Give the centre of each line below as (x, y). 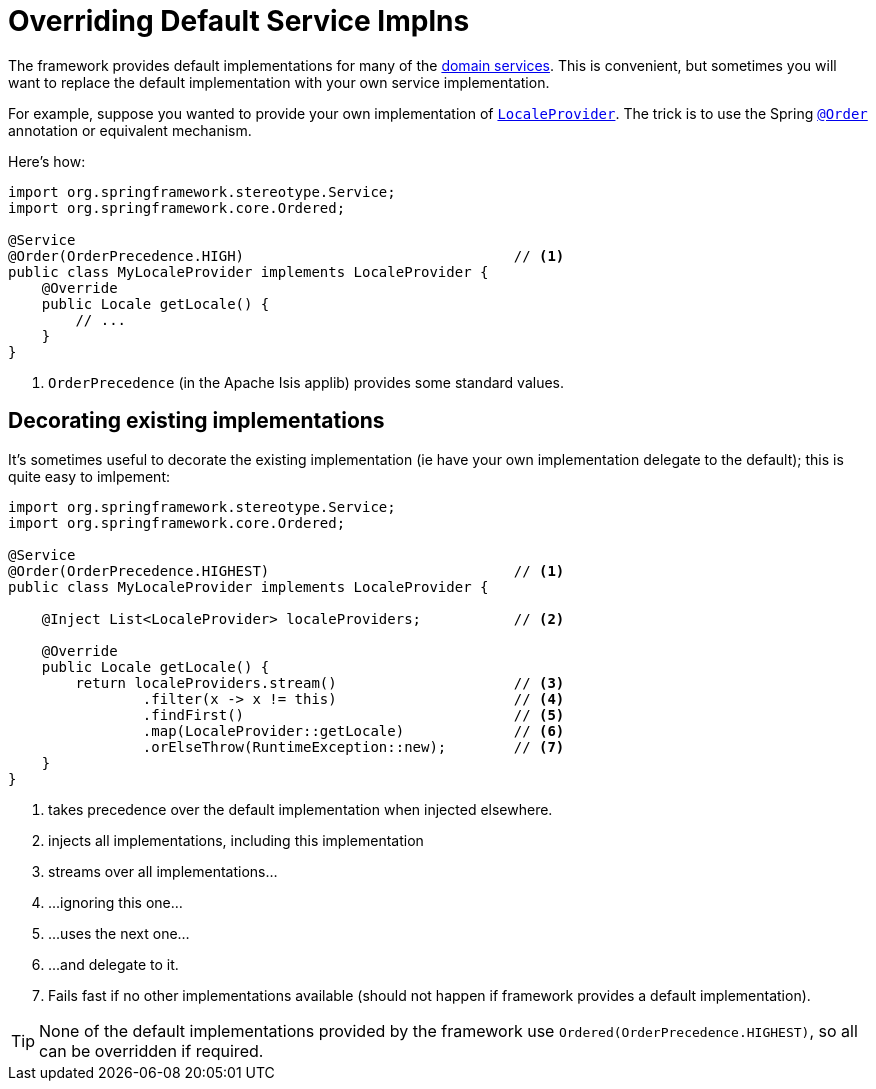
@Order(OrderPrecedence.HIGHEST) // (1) (286, 570)
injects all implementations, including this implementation (236, 840)
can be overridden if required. (151, 1050)
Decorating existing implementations (196, 421)
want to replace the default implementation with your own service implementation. (279, 82)
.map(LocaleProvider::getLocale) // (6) (353, 730)
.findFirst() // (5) (353, 714)
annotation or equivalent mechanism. (130, 130)
